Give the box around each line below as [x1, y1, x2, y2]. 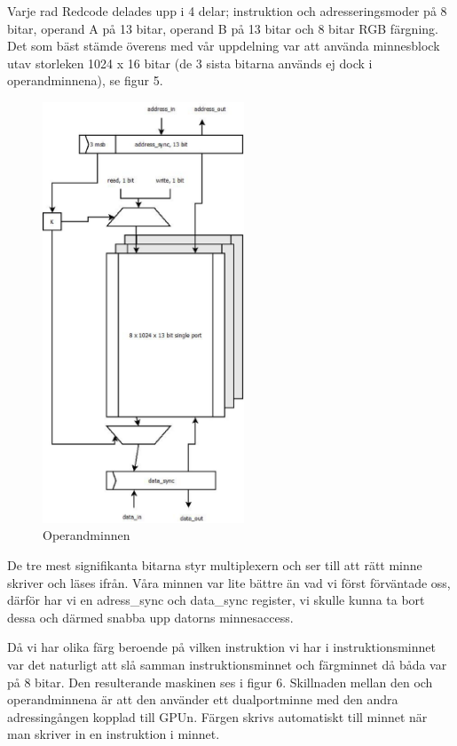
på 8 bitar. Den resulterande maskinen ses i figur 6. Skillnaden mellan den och [7, 672, 433, 691]
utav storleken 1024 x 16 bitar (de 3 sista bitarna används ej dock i [7, 53, 373, 72]
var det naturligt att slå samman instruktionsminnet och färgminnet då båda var [7, 655, 447, 674]
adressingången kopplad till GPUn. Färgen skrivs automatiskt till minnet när [7, 707, 428, 726]
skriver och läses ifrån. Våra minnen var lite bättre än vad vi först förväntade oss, [7, 573, 451, 591]
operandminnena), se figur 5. [7, 71, 163, 90]
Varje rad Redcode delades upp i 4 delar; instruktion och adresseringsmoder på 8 [7, 2, 447, 20]
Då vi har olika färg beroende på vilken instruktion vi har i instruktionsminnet [7, 638, 436, 656]
